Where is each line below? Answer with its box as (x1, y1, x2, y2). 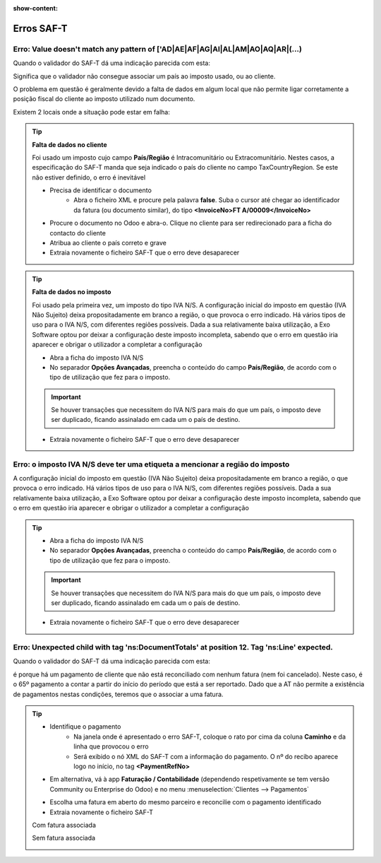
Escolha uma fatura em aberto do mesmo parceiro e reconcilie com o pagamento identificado (49, 798, 322, 806)
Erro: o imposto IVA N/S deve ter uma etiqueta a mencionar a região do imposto (13, 459, 290, 469)
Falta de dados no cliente (32, 140, 107, 148)
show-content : (13, 4, 58, 12)
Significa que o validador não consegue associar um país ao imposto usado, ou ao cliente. (13, 71, 276, 81)
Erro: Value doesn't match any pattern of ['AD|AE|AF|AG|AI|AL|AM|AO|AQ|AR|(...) (13, 44, 303, 54)
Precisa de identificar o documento (49, 186, 152, 194)
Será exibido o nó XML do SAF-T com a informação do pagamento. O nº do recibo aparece (73, 752, 339, 761)
